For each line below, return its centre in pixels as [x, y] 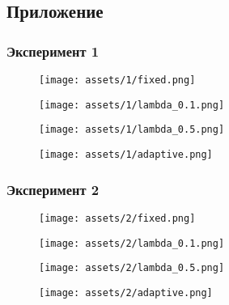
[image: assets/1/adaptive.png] [126, 154]
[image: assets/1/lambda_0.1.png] [132, 105]
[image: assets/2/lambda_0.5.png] [132, 268]
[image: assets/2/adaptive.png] [126, 292]
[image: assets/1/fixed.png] [117, 80]
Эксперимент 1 [53, 51]
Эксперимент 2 [53, 189]
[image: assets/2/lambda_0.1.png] [132, 243]
